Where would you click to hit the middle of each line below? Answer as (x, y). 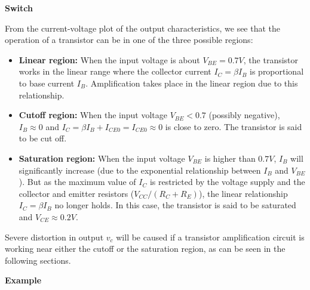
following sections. (38, 260)
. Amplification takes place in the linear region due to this (192, 83)
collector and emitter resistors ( (76, 193)
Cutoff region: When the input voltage (93, 115)
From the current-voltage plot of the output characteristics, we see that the (143, 28)
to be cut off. (43, 138)
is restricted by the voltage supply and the (227, 182)
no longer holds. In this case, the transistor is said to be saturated (175, 205)
